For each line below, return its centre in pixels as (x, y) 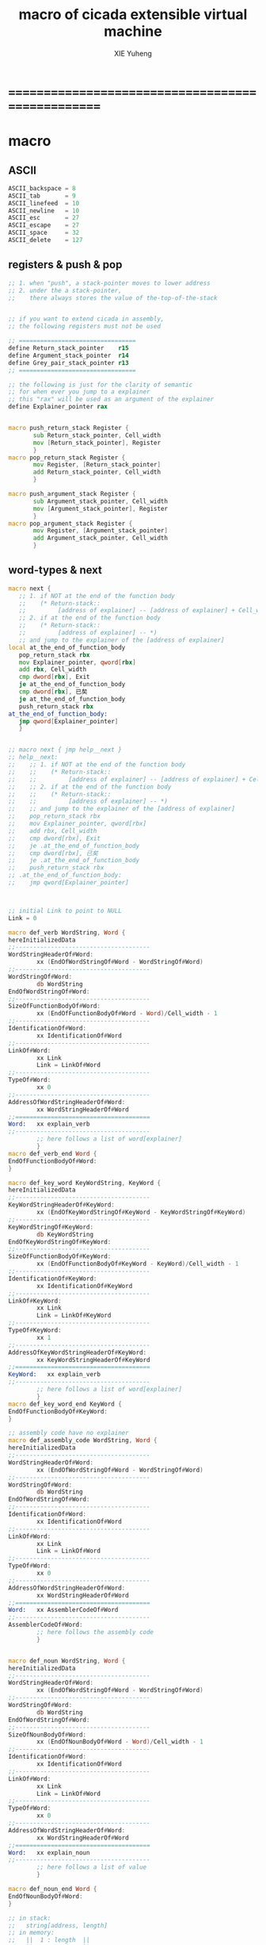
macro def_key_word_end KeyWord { (65, 1404)
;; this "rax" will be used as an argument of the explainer (111, 399)
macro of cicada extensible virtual (133, 15)
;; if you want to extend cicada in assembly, (86, 319)
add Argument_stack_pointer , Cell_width (101, 538)
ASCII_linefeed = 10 (44, 203)
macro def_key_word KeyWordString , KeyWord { (84, 1183)
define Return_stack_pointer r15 (68, 348)
